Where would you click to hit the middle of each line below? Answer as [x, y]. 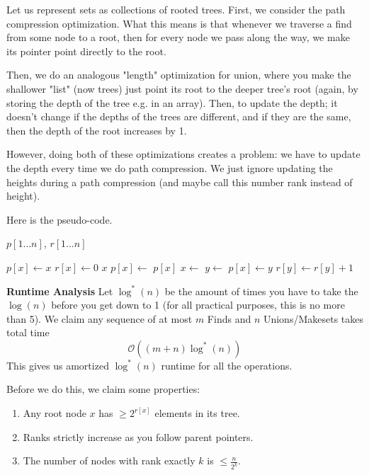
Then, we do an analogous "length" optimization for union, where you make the [179, 75]
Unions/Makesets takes [313, 318]
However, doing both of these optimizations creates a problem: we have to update [183, 154]
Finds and [229, 318]
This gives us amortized [58, 365]
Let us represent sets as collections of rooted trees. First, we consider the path [176, 9]
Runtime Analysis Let [60, 291]
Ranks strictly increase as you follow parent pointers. [138, 436]
